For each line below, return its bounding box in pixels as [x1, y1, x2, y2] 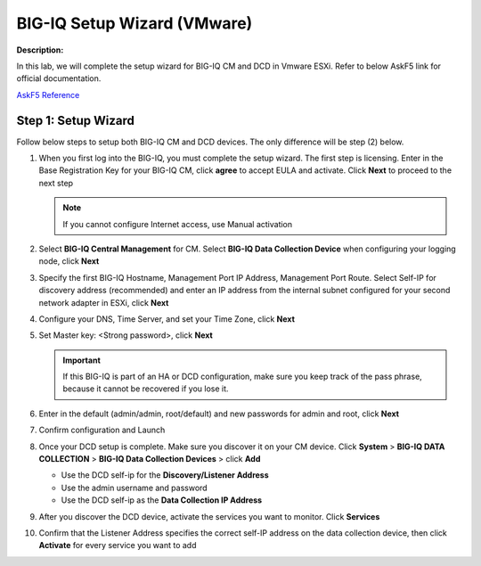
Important [62, 355, 102, 365]
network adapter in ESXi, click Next [38, 297, 169, 308]
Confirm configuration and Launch [38, 424, 166, 436]
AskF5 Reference [16, 89, 80, 100]
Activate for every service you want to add [38, 540, 197, 551]
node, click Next [38, 256, 100, 267]
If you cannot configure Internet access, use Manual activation [62, 218, 293, 229]
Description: [16, 45, 64, 55]
